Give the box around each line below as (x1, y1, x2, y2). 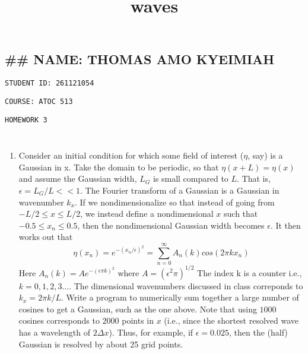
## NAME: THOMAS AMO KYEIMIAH (5, 50, 275, 68)
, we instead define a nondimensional (80, 207, 214, 220)
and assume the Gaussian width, (18, 172, 137, 185)
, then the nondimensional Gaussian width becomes (77, 219, 265, 231)
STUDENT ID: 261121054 (5, 79, 94, 88)
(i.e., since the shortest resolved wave (164, 314, 299, 327)
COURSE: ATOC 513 (5, 97, 73, 106)
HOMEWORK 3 (5, 115, 47, 124)
